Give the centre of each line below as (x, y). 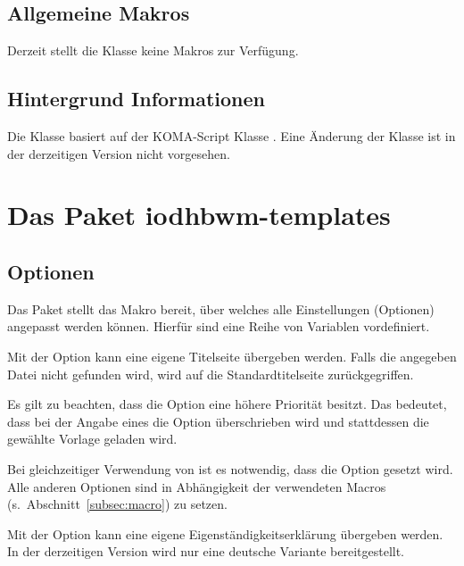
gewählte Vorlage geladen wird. (92, 439)
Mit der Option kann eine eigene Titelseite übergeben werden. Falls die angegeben (232, 356)
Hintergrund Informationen (136, 99)
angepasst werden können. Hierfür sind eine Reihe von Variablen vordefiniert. (219, 326)
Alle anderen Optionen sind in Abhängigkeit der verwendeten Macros (197, 486)
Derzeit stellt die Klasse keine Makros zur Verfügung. (153, 50)
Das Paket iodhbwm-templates (199, 215)
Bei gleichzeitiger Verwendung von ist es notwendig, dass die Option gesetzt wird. (230, 468)
